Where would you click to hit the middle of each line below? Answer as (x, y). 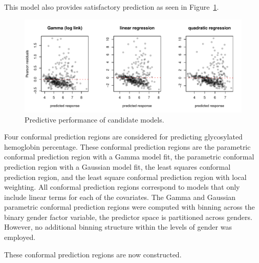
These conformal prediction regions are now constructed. (93, 254)
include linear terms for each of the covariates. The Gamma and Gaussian (120, 197)
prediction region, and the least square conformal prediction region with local (125, 177)
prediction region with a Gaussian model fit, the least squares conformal (117, 166)
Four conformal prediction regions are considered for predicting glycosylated (123, 137)
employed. (20, 237)
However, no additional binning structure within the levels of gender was (118, 227)
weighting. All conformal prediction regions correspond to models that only (122, 187)
